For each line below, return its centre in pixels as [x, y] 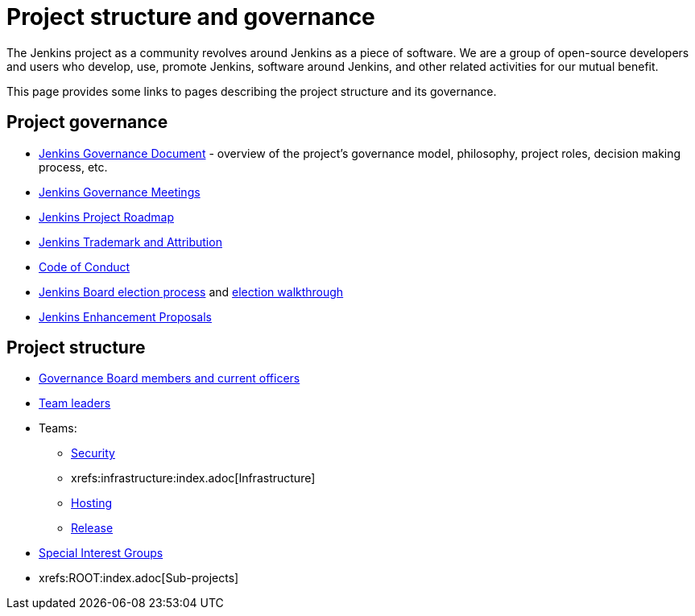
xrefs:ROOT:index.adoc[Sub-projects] [139, 578]
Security [93, 453]
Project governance [87, 122]
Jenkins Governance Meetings [120, 192]
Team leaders [75, 403]
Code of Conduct [85, 267]
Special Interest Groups [101, 553]
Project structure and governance [191, 17]
